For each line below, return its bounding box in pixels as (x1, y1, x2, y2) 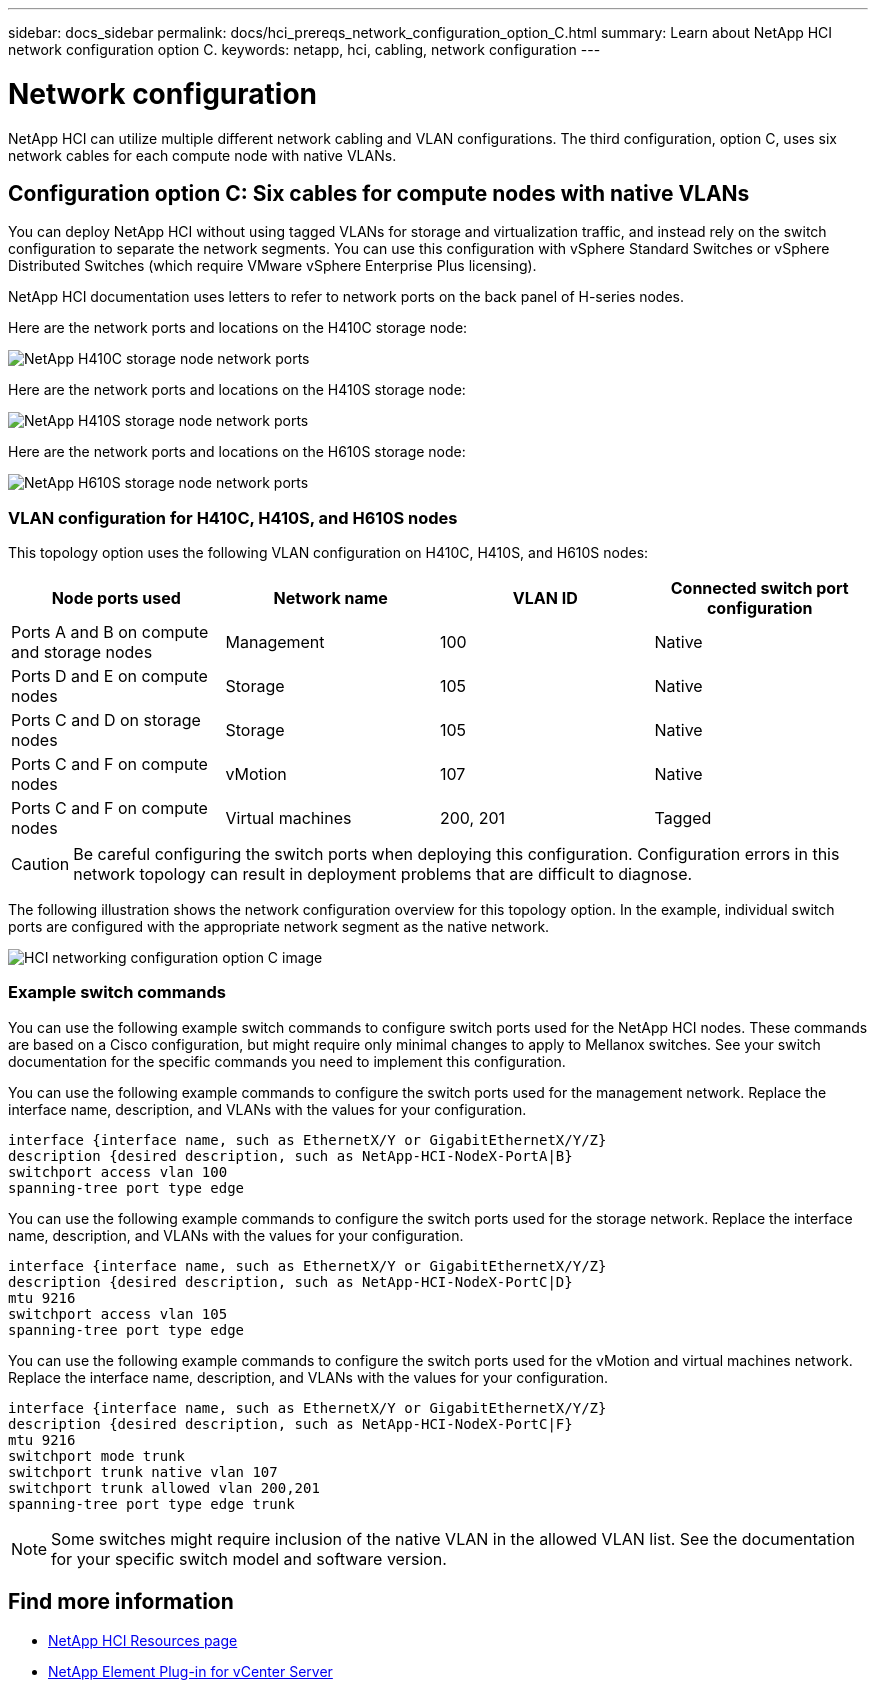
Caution (11, 854, 70, 875)
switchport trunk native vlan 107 (8, 1463, 278, 1480)
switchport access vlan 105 (8, 1305, 228, 1322)
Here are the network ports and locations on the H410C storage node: (8, 319, 468, 337)
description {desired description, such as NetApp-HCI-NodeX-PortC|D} (8, 1273, 573, 1290)
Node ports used (51, 588, 181, 609)
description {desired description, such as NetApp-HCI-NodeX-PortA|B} (8, 1147, 573, 1164)
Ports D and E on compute (11, 666, 208, 687)
